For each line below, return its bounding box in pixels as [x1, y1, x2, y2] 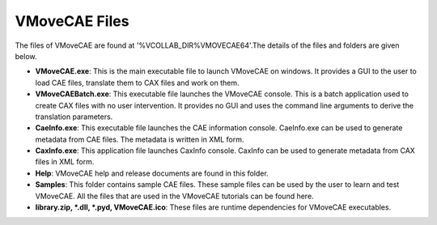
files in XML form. [35, 157, 95, 167]
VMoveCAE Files [15, 12, 129, 30]
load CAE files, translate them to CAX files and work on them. [35, 78, 240, 87]
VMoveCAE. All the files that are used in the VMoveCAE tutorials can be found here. [35, 191, 315, 201]
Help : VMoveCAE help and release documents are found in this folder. [35, 168, 269, 178]
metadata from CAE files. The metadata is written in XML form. [35, 134, 244, 144]
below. [15, 51, 37, 61]
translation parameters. [35, 112, 113, 121]
